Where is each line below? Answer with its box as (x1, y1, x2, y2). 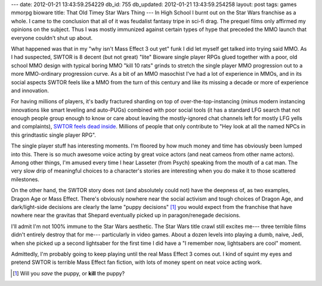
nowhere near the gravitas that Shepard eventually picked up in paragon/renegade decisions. (11, 212, 241, 219)
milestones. (11, 176, 40, 183)
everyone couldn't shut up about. (11, 34, 93, 41)
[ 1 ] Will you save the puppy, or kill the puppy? (13, 269, 125, 277)
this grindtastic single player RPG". (11, 131, 97, 139)
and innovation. (11, 87, 49, 94)
